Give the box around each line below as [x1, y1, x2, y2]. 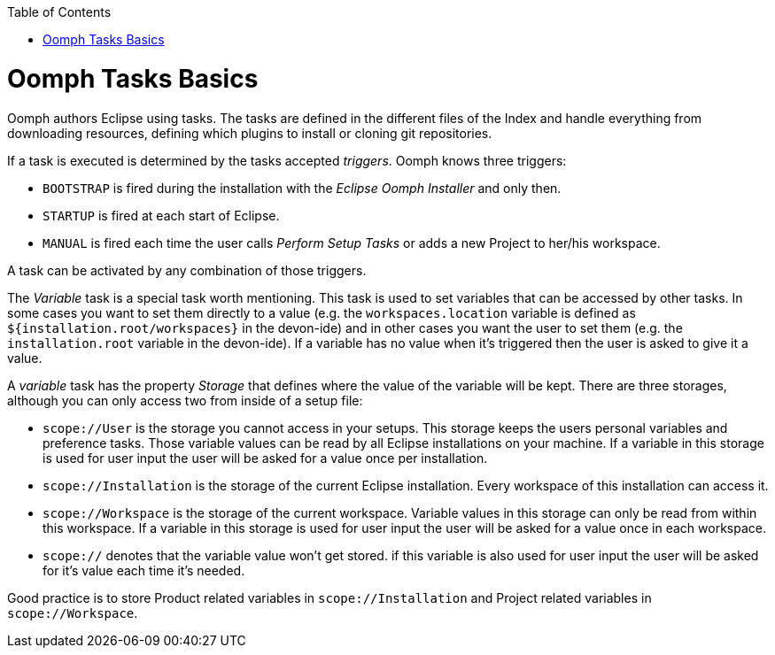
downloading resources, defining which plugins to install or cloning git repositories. [7, 125, 492, 141]
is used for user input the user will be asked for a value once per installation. [43, 450, 488, 466]
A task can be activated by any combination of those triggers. [7, 262, 367, 278]
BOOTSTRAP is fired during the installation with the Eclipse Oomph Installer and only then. [43, 180, 562, 196]
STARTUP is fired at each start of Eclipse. [43, 207, 280, 223]
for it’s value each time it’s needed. [43, 562, 245, 578]
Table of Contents [7, 4, 112, 19]
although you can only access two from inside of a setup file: [7, 392, 363, 408]
